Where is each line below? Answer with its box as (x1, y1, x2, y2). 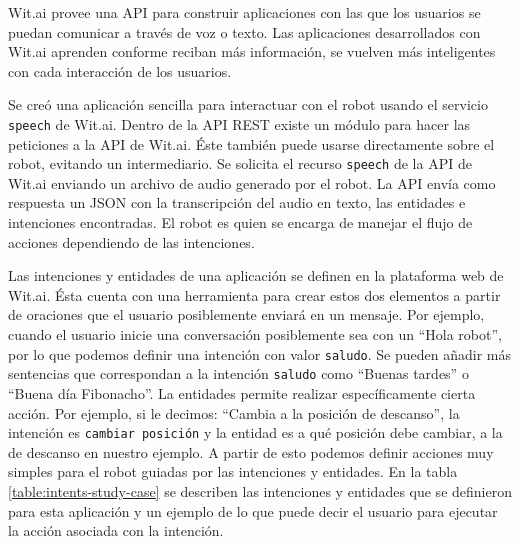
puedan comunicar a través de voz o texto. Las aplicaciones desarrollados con (8, 21, 481, 42)
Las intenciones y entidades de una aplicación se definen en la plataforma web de (8, 265, 504, 286)
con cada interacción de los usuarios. (8, 60, 232, 81)
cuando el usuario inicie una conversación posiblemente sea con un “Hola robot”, (8, 324, 502, 345)
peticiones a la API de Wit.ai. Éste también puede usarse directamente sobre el (8, 133, 495, 154)
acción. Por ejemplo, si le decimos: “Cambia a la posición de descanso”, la (8, 402, 460, 423)
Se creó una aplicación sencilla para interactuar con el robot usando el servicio (8, 94, 488, 115)
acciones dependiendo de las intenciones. (8, 231, 255, 252)
